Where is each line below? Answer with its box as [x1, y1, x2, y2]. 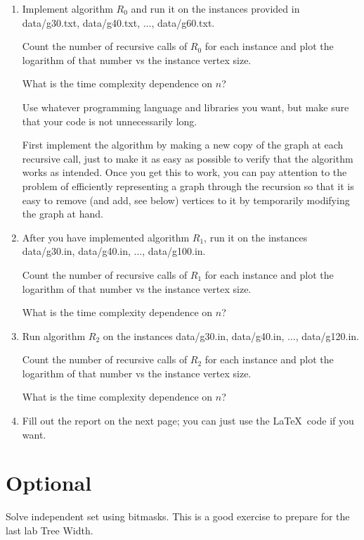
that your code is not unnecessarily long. [22, 113, 197, 128]
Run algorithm [22, 328, 86, 343]
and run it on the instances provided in [131, 1, 300, 15]
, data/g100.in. [142, 244, 206, 258]
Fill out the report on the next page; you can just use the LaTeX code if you [22, 413, 354, 428]
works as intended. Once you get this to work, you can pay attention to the [22, 165, 347, 180]
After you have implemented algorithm [22, 230, 190, 244]
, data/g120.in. [295, 328, 360, 343]
